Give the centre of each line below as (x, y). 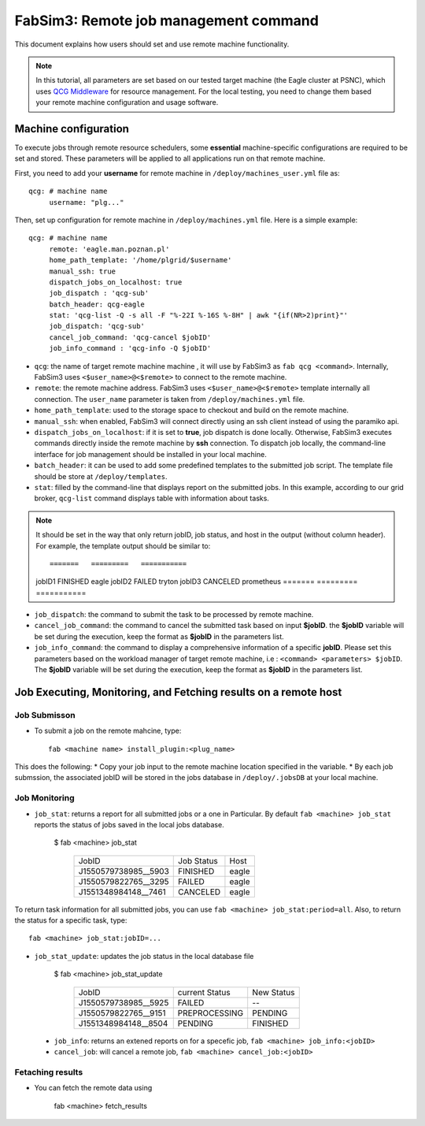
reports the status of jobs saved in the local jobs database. (129, 824)
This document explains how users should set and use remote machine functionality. (152, 44)
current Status (204, 992)
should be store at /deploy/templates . (101, 476)
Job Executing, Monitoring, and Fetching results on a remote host (178, 692)
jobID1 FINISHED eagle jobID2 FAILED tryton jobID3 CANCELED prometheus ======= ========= (197, 582)
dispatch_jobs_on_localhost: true (116, 282)
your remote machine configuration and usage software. (127, 102)
